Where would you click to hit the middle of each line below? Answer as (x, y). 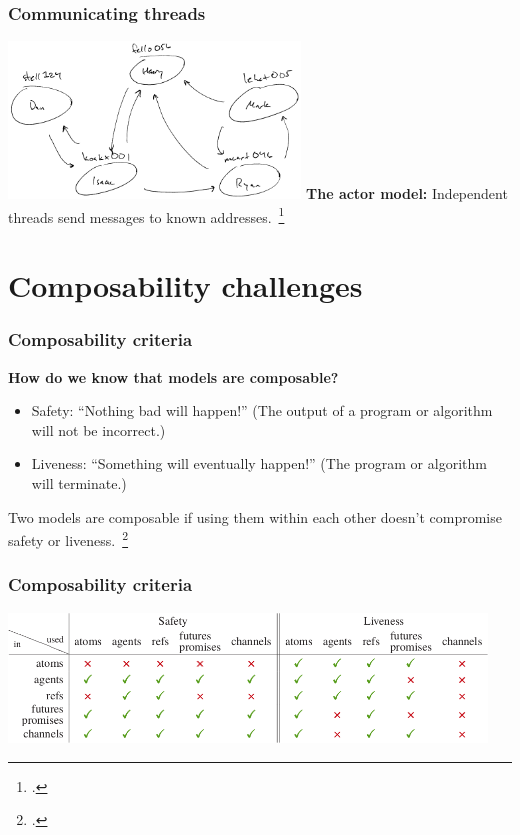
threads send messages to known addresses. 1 (146, 215)
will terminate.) (79, 482)
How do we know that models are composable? (173, 376)
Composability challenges (185, 285)
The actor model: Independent (407, 193)
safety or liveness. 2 (68, 538)
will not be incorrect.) (98, 429)
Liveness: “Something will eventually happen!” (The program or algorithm (259, 463)
